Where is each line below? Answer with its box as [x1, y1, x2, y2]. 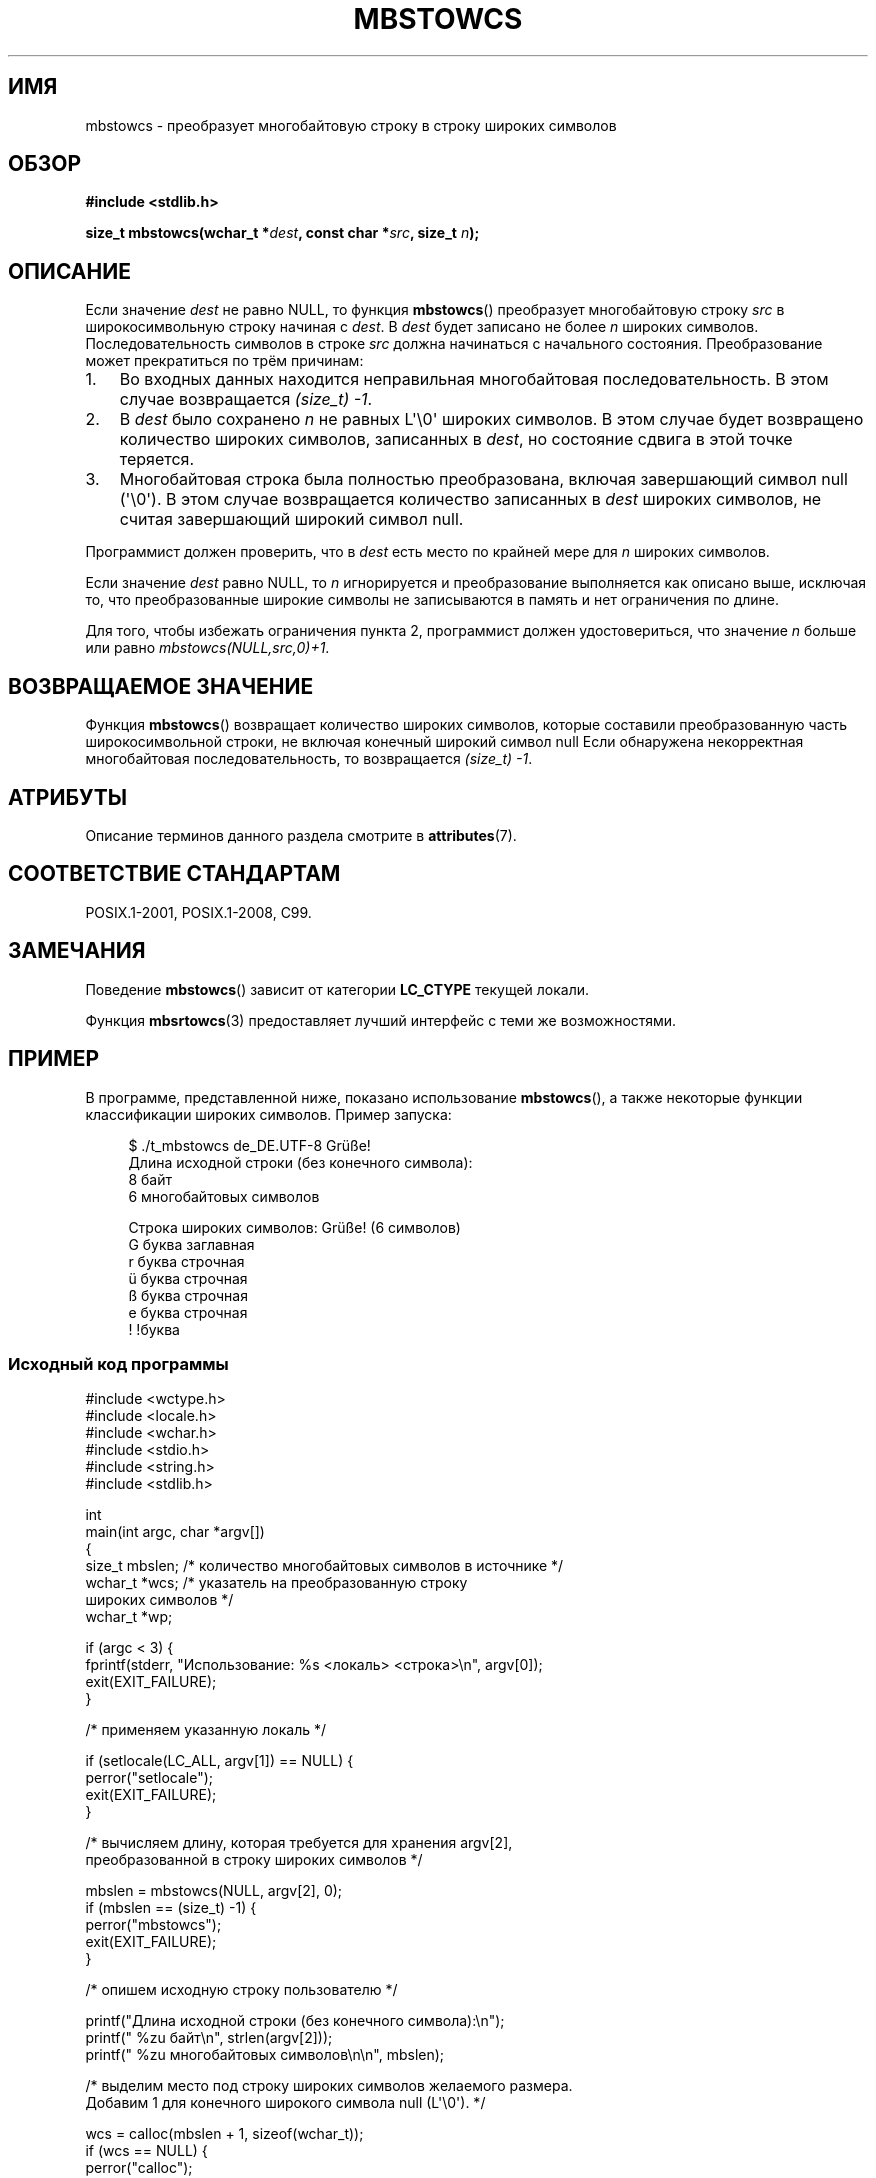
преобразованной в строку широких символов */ [85, 1851, 423, 1869]
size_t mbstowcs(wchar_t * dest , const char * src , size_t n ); [85, 224, 480, 242]
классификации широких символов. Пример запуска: [85, 1105, 452, 1123]
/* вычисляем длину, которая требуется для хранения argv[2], [85, 1834, 513, 1852]
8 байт [128, 1170, 172, 1188]
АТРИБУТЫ [8, 784, 128, 810]
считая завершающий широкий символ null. [119, 509, 464, 530]
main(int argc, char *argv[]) [85, 1523, 265, 1541]
